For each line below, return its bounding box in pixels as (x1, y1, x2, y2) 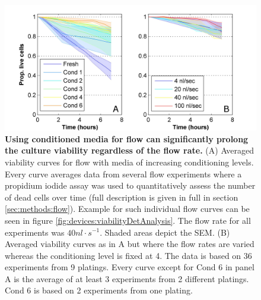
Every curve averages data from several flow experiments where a (5, 167, 242, 180)
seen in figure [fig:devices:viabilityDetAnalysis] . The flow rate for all (5, 214, 251, 226)
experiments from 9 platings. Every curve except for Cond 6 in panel (5, 261, 254, 273)
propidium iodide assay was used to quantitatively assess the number (5, 179, 256, 192)
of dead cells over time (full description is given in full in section (5, 190, 238, 203)
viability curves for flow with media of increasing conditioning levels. (5, 155, 254, 168)
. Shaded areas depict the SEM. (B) (100, 226, 230, 238)
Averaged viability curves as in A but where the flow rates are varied (5, 237, 254, 250)
